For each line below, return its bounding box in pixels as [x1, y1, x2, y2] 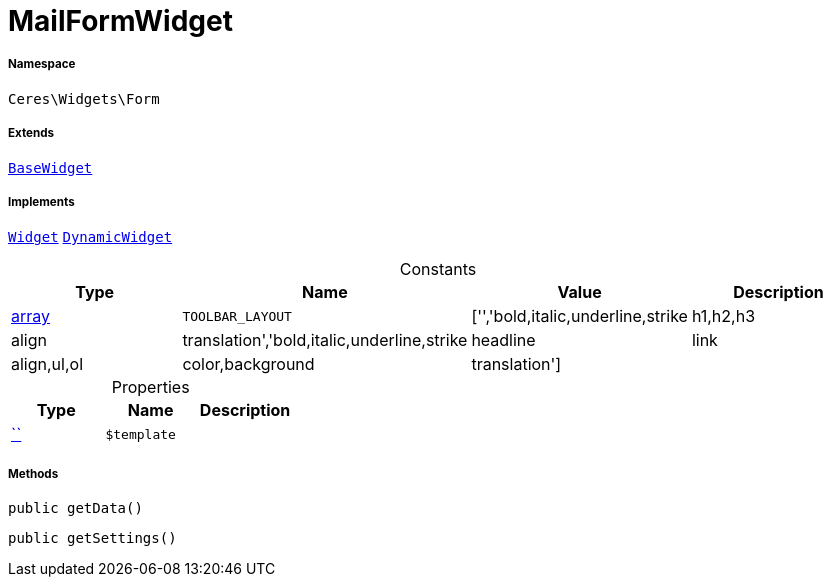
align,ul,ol [11, 354, 84, 375]
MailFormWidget [8, 4, 233, 38]
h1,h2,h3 [691, 306, 756, 327]
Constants [399, 259, 477, 280]
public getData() [8, 500, 143, 517]
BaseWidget [8, 159, 93, 176]
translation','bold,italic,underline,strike [182, 330, 468, 351]
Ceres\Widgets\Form [8, 90, 160, 107]
